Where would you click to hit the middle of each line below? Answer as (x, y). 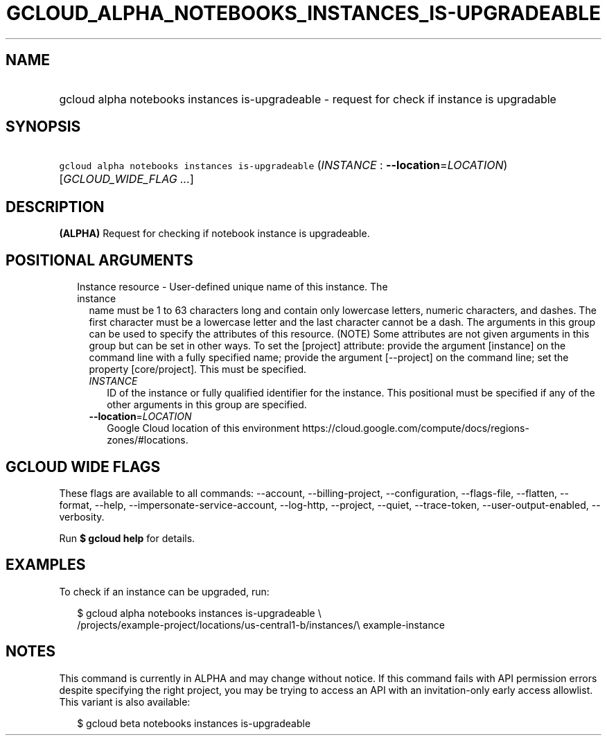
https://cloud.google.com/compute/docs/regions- (416, 428)
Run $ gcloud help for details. (127, 538)
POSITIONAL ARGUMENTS (99, 260)
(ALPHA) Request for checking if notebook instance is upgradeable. (214, 234)
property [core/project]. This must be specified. (198, 369)
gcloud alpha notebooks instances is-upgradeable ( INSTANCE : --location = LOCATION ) (283, 165)
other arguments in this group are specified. (207, 405)
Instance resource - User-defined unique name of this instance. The (232, 287)
